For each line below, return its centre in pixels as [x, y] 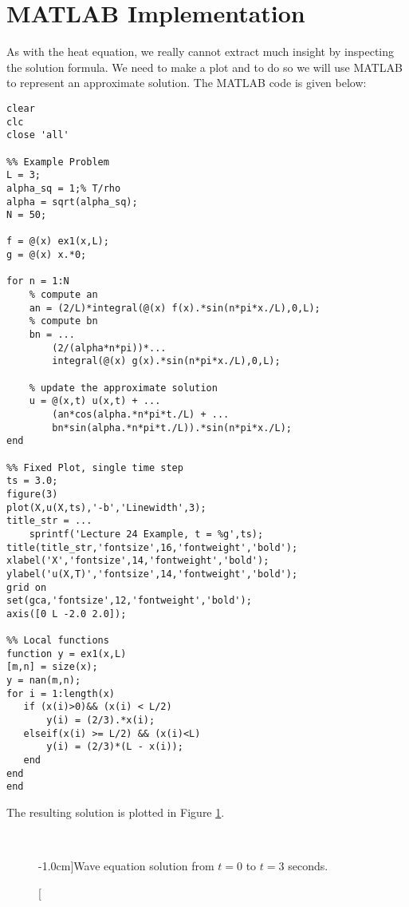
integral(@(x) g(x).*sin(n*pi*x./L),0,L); [166, 361]
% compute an [63, 295]
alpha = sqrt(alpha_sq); [72, 202]
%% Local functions [58, 641]
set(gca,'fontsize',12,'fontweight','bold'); [129, 601]
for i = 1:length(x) [61, 693]
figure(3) [32, 494]
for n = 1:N [38, 281]
